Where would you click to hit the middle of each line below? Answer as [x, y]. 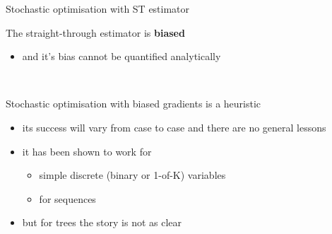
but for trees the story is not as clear [102, 222]
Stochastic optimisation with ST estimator [98, 8]
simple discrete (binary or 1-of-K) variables [132, 175]
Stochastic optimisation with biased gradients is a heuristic [134, 104]
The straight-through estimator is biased [95, 32]
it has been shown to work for [87, 151]
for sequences [67, 198]
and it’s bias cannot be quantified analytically [121, 56]
